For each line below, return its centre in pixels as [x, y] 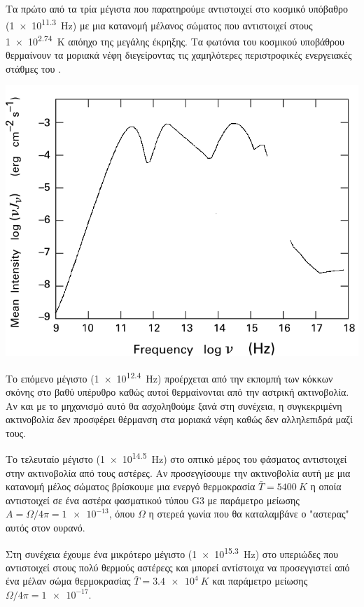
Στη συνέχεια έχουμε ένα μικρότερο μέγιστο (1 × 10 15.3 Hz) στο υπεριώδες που [172, 552]
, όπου [122, 514]
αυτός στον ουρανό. [45, 527]
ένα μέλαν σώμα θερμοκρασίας [68, 581]
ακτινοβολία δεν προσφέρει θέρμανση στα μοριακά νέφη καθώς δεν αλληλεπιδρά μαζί [179, 419]
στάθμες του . [33, 68]
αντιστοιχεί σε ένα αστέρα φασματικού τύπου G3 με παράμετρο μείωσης [153, 500]
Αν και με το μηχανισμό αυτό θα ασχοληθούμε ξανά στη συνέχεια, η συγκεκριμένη [174, 405]
